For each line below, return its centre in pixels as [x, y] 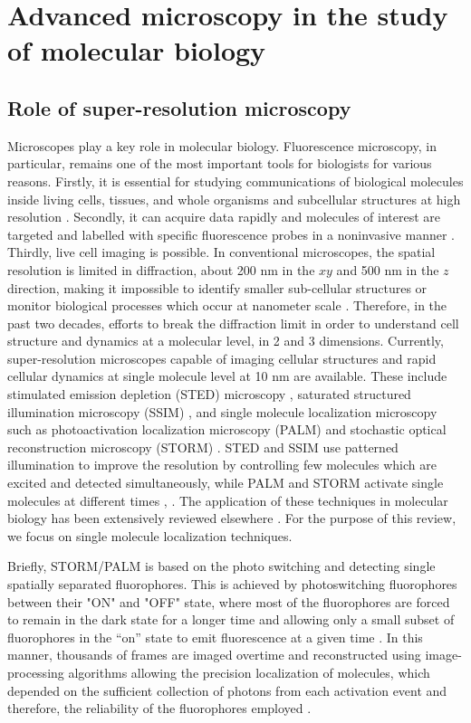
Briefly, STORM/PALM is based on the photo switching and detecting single [221, 566]
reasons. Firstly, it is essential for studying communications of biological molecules [235, 181]
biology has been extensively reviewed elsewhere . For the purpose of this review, [232, 518]
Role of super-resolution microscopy [179, 107]
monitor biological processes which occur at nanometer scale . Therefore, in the [227, 305]
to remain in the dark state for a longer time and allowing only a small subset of [231, 619]
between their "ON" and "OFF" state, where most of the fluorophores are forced [229, 601]
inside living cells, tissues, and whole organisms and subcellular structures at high [234, 199]
